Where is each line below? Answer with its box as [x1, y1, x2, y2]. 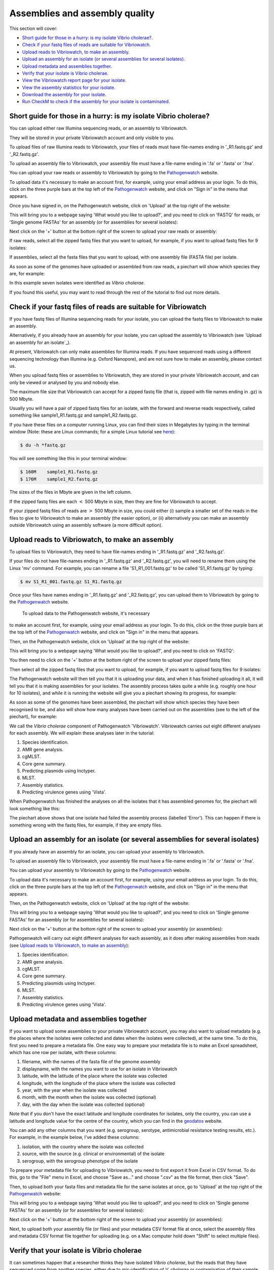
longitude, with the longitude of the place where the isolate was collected [22, 1080, 176, 1086]
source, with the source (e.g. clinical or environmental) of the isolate [22, 1151, 165, 1157]
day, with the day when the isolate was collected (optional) [22, 1101, 145, 1107]
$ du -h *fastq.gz [20, 442, 66, 448]
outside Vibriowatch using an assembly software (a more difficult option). [9, 522, 163, 528]
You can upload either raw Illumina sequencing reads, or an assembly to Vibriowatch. [9, 125, 188, 132]
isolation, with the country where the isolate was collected [22, 1144, 144, 1150]
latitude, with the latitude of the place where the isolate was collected [22, 1073, 167, 1079]
